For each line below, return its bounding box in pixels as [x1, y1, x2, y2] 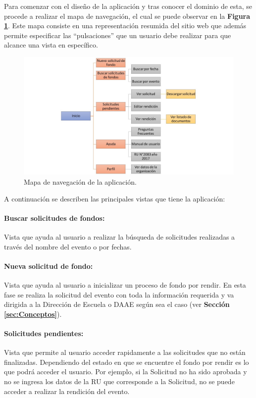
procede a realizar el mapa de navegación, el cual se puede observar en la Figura [4, 10, 251, 21]
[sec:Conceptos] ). [4, 308, 62, 319]
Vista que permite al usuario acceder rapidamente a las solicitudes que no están [4, 347, 246, 357]
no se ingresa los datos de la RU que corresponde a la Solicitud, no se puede [4, 376, 235, 386]
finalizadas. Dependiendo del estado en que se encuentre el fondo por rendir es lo [4, 356, 249, 367]
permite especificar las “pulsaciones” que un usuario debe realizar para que [4, 30, 231, 40]
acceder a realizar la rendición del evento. [4, 386, 130, 396]
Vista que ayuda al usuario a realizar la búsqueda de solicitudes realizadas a [4, 232, 235, 242]
